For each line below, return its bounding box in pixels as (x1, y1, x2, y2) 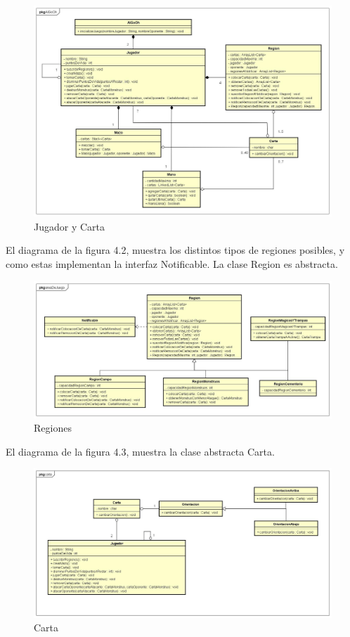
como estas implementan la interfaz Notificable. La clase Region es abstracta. (6, 256, 338, 271)
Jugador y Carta (34, 219, 105, 233)
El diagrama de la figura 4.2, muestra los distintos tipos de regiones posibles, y (6, 243, 345, 257)
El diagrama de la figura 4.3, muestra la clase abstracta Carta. (6, 444, 275, 458)
